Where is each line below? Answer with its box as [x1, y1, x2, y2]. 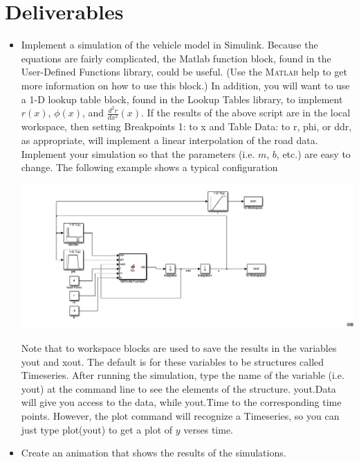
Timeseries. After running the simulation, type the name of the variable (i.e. [21, 368, 344, 382]
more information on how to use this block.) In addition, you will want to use [21, 78, 350, 92]
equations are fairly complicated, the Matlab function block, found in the [21, 51, 331, 65]
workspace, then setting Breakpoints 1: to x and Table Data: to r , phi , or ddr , [21, 119, 352, 134]
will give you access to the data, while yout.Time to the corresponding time [21, 395, 342, 409]
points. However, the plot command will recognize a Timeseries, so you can [21, 408, 340, 423]
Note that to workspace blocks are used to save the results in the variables [21, 340, 337, 355]
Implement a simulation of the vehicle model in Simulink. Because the [21, 37, 318, 52]
